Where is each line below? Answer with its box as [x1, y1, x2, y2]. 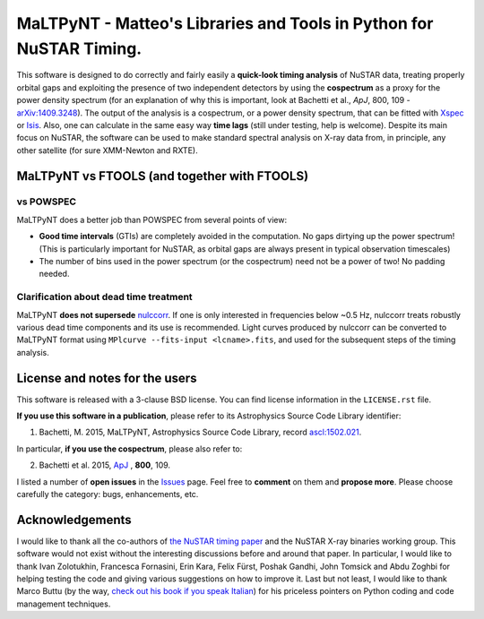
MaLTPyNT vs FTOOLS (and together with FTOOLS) [16, 168, 309, 184]
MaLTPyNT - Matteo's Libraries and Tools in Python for [16, 13, 434, 33]
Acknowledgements [16, 512, 132, 528]
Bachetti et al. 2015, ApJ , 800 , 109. [39, 460, 170, 470]
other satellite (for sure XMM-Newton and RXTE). [16, 144, 198, 156]
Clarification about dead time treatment [16, 291, 193, 304]
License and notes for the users [16, 370, 197, 385]
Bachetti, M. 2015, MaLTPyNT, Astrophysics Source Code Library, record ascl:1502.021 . [39, 426, 362, 438]
